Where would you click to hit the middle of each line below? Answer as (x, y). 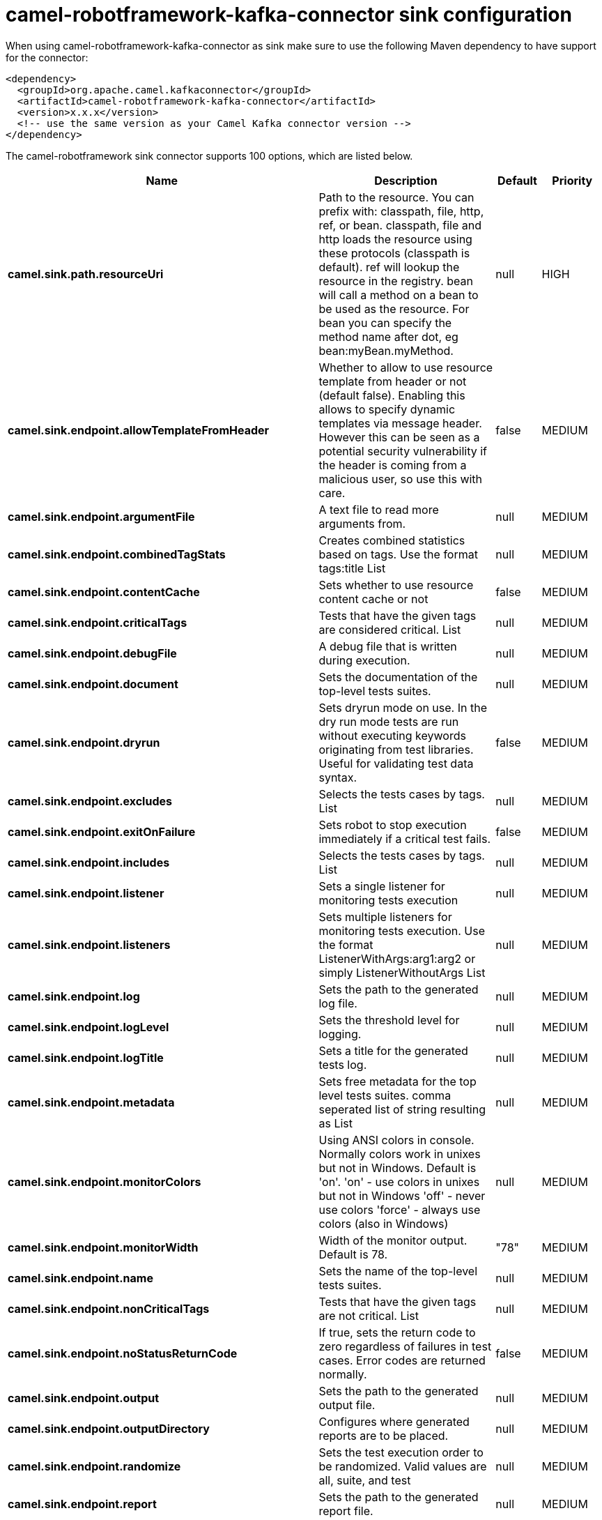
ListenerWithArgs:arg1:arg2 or (397, 958)
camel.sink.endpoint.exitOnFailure (102, 831)
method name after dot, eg (388, 336)
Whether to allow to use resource (406, 367)
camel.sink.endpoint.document (93, 684)
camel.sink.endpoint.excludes (90, 801)
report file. (346, 1511)
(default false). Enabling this (392, 395)
